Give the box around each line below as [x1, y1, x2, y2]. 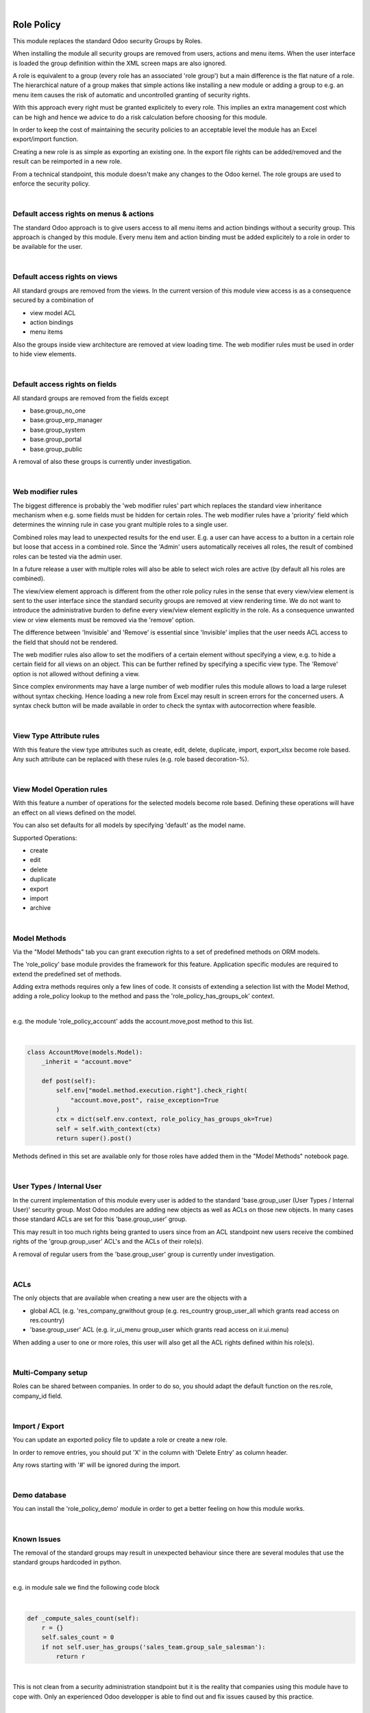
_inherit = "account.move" [41, 1058, 133, 1065]
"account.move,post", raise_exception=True [70, 1096, 219, 1104]
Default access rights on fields [12, 380, 117, 389]
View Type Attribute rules [12, 731, 100, 741]
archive [29, 904, 51, 912]
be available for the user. [12, 243, 83, 251]
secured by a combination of [12, 296, 94, 304]
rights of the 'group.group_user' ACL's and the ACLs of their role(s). [12, 1237, 203, 1246]
